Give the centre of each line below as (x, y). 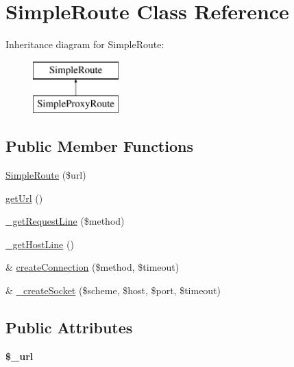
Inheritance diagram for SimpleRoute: (85, 44)
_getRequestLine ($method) (65, 221)
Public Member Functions (99, 146)
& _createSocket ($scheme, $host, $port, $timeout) (113, 290)
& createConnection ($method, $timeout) (93, 267)
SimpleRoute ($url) (46, 175)
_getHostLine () (40, 244)
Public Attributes (69, 327)
